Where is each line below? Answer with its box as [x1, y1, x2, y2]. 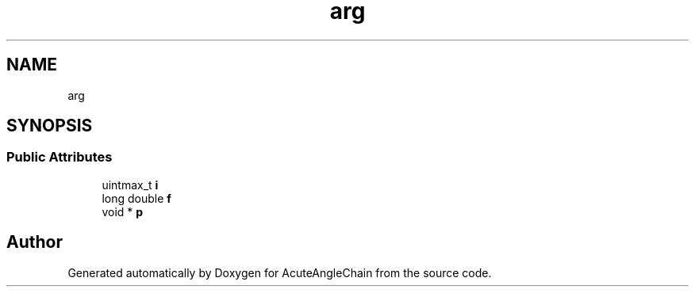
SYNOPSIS [6, 116, 93, 136]
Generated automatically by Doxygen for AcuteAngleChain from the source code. [67, 265, 492, 280]
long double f [102, 191, 171, 205]
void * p [102, 204, 144, 219]
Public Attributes [6, 149, 113, 166]
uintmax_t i [102, 177, 159, 192]
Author [6, 232, 63, 253]
